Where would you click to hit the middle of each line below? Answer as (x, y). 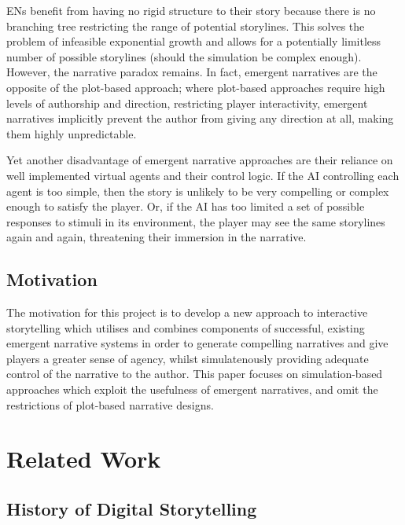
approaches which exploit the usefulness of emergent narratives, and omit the (192, 389)
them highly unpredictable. (72, 133)
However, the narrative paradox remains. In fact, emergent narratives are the (192, 72)
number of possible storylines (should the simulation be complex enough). (184, 56)
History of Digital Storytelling (132, 509)
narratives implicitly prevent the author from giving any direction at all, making (200, 118)
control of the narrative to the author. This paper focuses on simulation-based (195, 374)
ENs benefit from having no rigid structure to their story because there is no (191, 10)
